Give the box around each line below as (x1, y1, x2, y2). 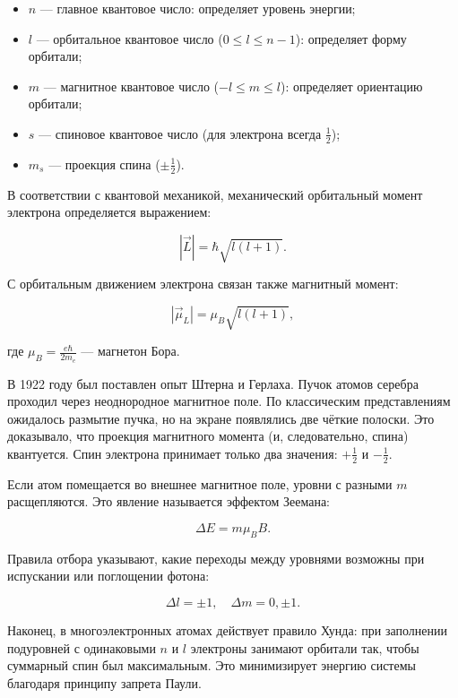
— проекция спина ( (48, 154, 160, 173)
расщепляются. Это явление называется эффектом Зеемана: (7, 492, 330, 511)
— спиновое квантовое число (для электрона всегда (39, 124, 322, 142)
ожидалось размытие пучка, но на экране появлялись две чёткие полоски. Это (7, 409, 435, 427)
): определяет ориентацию (280, 76, 423, 95)
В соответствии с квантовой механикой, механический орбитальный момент (7, 185, 423, 203)
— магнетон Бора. (81, 341, 180, 360)
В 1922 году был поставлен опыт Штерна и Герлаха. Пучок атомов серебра (7, 374, 419, 392)
